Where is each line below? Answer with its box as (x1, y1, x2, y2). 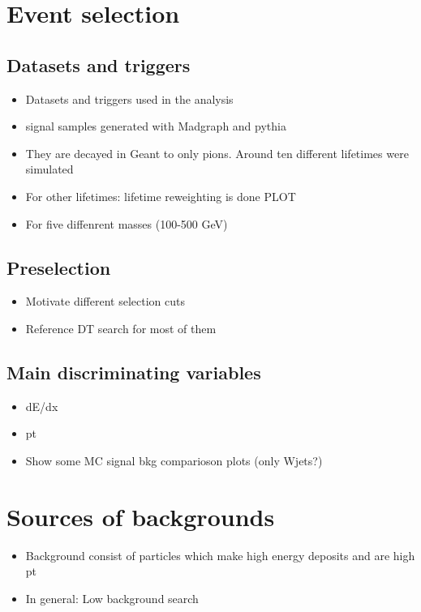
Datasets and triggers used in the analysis (25, 90, 234, 107)
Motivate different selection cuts (25, 293, 185, 310)
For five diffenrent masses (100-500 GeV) (25, 215, 228, 232)
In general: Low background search (25, 589, 199, 606)
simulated (25, 160, 74, 178)
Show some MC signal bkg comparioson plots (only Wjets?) (25, 452, 323, 469)
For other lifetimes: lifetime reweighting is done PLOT (25, 187, 296, 204)
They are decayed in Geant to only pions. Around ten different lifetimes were (25, 144, 409, 161)
